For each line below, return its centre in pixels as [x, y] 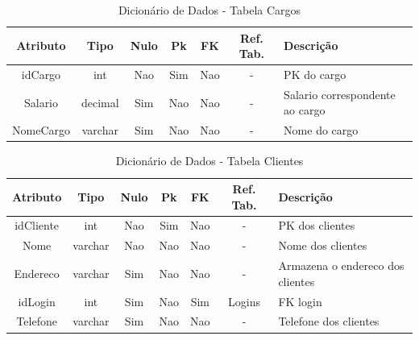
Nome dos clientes [323, 245]
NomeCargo [41, 130]
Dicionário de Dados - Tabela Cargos [209, 10]
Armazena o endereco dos [341, 265]
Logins [244, 301]
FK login [300, 301]
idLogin [37, 301]
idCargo [41, 75]
